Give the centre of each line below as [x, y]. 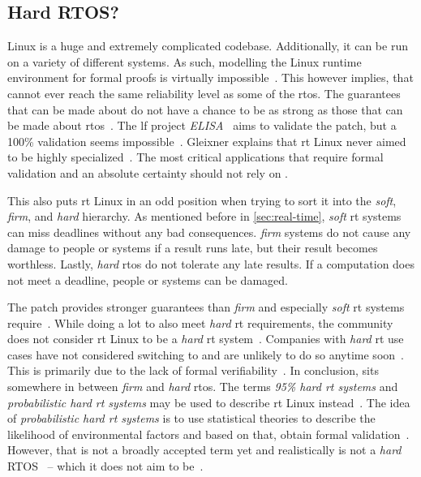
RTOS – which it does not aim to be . [105, 466]
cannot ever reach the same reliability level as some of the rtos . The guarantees [204, 93]
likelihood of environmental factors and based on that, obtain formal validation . [208, 434]
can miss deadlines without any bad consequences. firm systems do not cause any [209, 232]
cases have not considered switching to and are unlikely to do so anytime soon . [206, 354]
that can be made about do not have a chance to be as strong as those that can [205, 109]
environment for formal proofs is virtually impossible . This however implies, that [210, 77]
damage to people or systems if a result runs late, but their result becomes [193, 248]
